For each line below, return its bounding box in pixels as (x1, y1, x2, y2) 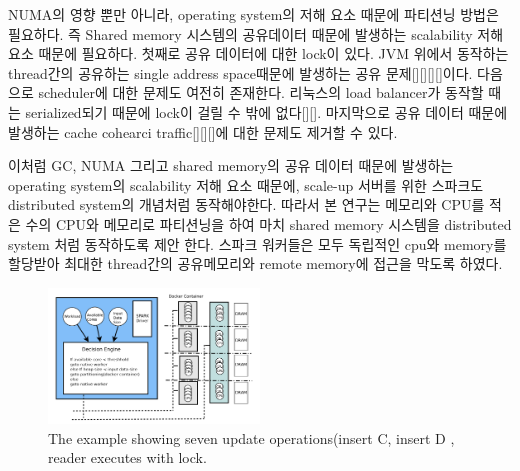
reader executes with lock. (48, 447, 207, 468)
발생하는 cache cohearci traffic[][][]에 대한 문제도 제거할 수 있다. (8, 121, 398, 142)
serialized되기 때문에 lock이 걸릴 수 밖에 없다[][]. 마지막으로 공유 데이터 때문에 (25, 101, 508, 122)
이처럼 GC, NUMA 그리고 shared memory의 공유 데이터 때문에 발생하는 (8, 155, 454, 176)
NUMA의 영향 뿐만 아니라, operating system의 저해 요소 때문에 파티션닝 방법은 (8, 4, 499, 24)
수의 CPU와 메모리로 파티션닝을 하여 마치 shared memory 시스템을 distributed (25, 213, 512, 234)
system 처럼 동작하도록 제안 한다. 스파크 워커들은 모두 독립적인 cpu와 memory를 (8, 233, 507, 254)
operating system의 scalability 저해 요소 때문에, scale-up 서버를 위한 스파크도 (8, 174, 484, 195)
